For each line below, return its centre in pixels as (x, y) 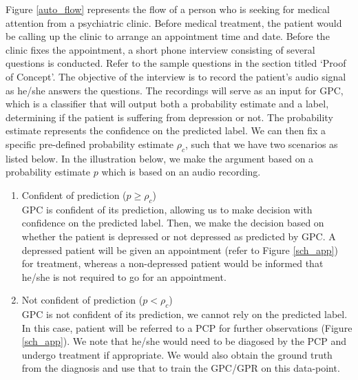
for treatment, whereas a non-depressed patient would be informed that (172, 263)
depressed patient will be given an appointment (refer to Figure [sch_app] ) (180, 250)
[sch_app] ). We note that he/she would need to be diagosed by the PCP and (184, 341)
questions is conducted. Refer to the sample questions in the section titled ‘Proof (176, 63)
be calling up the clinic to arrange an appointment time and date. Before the (168, 36)
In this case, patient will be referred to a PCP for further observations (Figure (187, 327)
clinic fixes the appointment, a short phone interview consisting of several (160, 49)
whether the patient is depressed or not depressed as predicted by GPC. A (179, 236)
